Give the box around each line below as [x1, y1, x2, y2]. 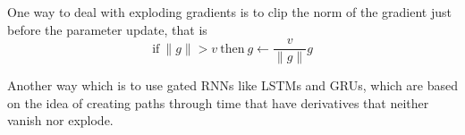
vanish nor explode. [7, 111, 114, 130]
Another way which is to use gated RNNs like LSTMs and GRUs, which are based [7, 76, 458, 95]
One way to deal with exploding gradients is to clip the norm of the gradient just [7, 3, 452, 21]
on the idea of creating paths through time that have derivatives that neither [7, 93, 429, 112]
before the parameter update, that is [7, 20, 207, 38]
